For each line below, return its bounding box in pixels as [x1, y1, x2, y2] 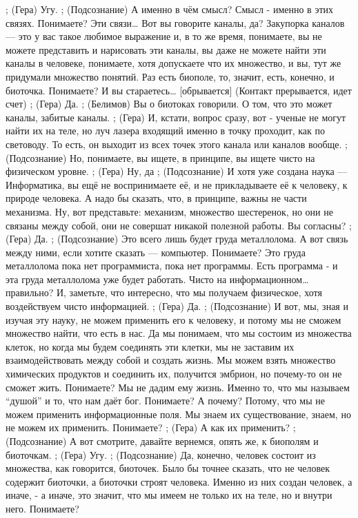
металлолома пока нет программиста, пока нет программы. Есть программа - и [6, 258, 338, 273]
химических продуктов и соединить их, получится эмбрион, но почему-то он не [6, 366, 342, 381]
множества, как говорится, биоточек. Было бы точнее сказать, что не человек [6, 461, 330, 475]
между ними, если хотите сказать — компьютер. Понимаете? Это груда [6, 245, 306, 259]
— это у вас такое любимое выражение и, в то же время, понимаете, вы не [6, 29, 322, 43]
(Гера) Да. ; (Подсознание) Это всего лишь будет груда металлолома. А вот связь [6, 231, 348, 246]
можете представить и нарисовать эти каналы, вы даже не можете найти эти [6, 42, 326, 56]
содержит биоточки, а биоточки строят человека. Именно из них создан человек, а [6, 474, 352, 488]
